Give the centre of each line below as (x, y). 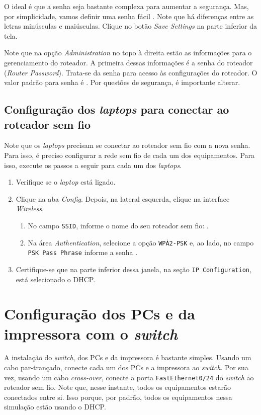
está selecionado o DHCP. (56, 279)
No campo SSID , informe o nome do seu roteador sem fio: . (118, 225)
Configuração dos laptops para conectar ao (117, 109)
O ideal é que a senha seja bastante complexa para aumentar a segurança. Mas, (126, 6)
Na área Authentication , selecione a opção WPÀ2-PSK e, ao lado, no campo (141, 242)
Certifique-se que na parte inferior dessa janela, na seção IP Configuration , (134, 269)
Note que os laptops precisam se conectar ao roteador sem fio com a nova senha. (127, 145)
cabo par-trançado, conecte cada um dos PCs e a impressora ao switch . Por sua (126, 367)
